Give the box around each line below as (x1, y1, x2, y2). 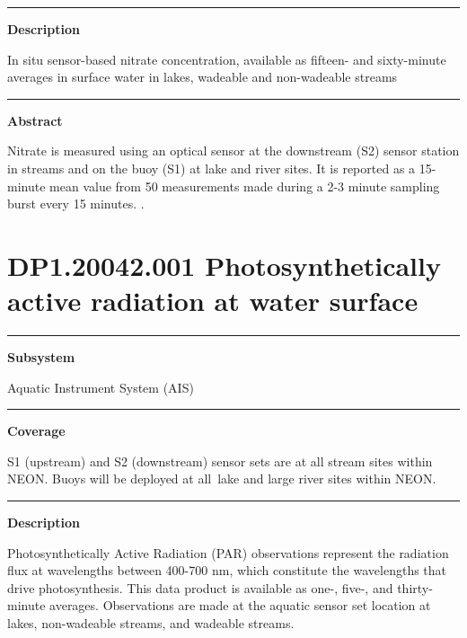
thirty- (397, 578, 433, 597)
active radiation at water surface (7, 282, 419, 319)
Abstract (7, 111, 63, 129)
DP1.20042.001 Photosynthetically (7, 246, 441, 283)
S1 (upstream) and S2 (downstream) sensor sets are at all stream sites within (7, 451, 433, 470)
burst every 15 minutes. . (7, 194, 145, 213)
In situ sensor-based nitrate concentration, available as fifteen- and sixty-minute (7, 49, 446, 68)
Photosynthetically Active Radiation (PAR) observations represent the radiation (7, 543, 449, 562)
